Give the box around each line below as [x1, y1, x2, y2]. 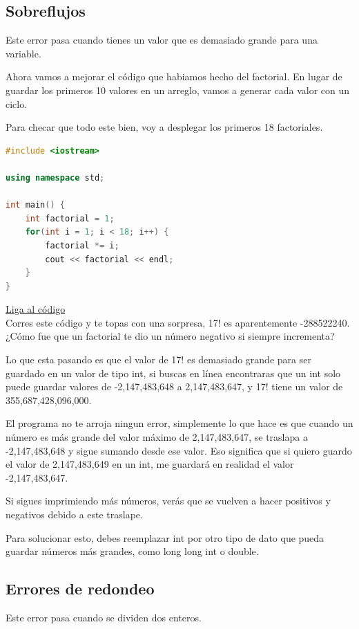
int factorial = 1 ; [25, 213, 115, 224]
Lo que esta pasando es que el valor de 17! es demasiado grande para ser [6, 352, 311, 367]
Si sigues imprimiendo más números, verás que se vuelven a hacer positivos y [6, 493, 331, 508]
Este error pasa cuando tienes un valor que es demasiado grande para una [6, 33, 318, 47]
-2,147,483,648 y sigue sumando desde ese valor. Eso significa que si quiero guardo [6, 443, 352, 457]
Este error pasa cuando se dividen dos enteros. [6, 610, 202, 624]
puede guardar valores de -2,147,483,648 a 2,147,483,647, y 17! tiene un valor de [6, 379, 343, 394]
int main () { [6, 200, 65, 210]
